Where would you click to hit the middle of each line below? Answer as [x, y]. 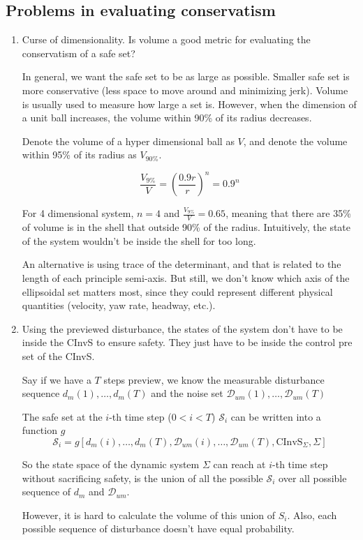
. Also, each [312, 515]
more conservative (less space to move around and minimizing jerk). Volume [185, 90]
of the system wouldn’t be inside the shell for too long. [139, 240]
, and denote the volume [295, 141]
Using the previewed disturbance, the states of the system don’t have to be [182, 328]
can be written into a [276, 416]
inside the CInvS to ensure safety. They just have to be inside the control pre [187, 342]
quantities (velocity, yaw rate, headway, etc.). [119, 305]
